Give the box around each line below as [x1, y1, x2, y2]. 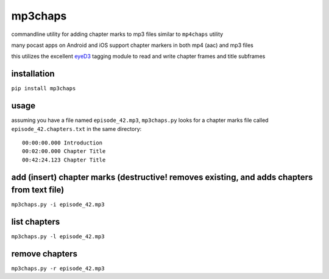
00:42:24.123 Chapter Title [22, 156, 106, 163]
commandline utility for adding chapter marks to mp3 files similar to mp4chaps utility [11, 30, 224, 38]
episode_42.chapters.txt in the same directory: [11, 125, 142, 132]
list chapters [11, 217, 60, 227]
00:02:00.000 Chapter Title [22, 148, 106, 155]
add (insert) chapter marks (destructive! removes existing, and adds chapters [11, 172, 313, 182]
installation [11, 69, 55, 79]
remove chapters [11, 249, 78, 259]
